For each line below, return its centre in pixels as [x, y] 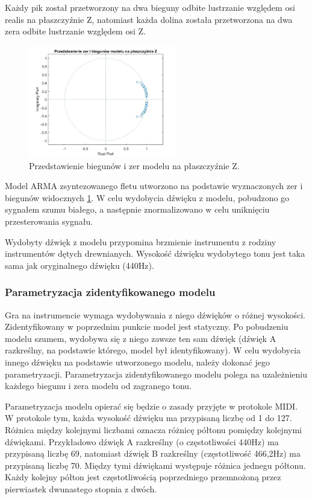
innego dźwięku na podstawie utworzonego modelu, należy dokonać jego [137, 362]
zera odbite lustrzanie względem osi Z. [75, 31]
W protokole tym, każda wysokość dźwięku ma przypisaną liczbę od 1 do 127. [148, 418]
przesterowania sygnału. [49, 221]
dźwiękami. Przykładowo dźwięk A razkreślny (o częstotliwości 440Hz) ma [142, 441]
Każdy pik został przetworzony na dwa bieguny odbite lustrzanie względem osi [150, 7]
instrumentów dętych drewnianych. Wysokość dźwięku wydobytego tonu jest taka [155, 253]
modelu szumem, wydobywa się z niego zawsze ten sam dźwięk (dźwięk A [141, 338]
